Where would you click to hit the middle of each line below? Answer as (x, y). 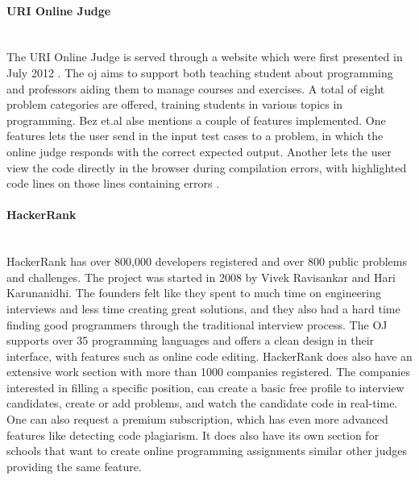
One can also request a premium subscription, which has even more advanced (197, 419)
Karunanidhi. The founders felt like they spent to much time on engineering (194, 293)
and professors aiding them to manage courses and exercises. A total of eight (196, 88)
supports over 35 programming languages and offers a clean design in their (191, 340)
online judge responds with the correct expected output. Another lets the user (199, 151)
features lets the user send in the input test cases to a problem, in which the (195, 136)
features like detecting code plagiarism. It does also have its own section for (193, 434)
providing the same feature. (74, 466)
